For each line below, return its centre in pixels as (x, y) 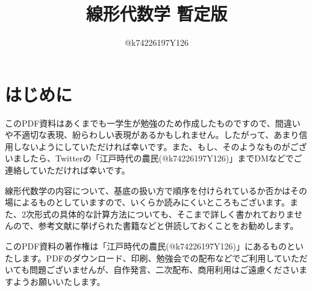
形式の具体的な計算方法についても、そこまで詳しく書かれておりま (164, 214)
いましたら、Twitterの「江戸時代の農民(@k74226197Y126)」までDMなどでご (154, 158)
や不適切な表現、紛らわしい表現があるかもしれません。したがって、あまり (152, 135)
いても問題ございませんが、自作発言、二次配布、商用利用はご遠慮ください (152, 270)
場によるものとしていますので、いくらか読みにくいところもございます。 (147, 202)
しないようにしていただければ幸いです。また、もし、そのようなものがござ (160, 146)
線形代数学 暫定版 (157, 14)
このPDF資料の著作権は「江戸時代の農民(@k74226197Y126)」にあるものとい (154, 246)
